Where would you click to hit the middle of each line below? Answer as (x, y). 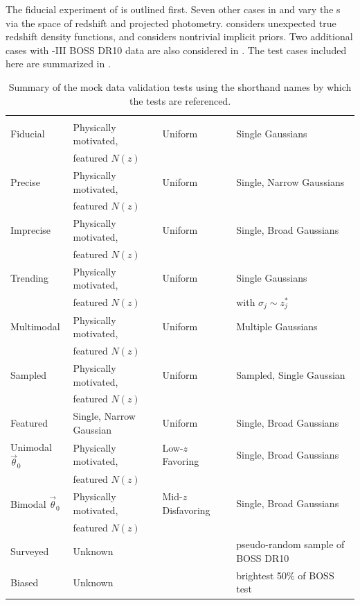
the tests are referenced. (180, 100)
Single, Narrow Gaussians (290, 181)
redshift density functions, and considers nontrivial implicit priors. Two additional (179, 36)
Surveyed (30, 551)
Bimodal (28, 504)
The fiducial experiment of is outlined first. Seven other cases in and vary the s (173, 9)
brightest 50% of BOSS (285, 575)
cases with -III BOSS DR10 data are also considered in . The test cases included (176, 50)
